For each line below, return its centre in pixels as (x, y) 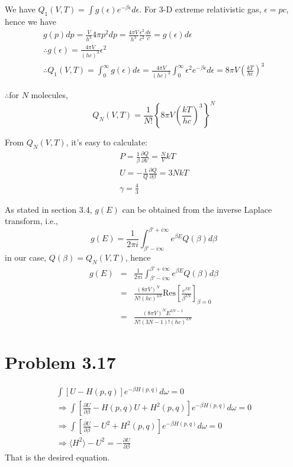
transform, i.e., (32, 221)
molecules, (49, 95)
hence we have (31, 21)
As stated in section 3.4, (49, 209)
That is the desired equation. (57, 457)
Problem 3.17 (60, 362)
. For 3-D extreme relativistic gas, (200, 9)
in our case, (26, 257)
